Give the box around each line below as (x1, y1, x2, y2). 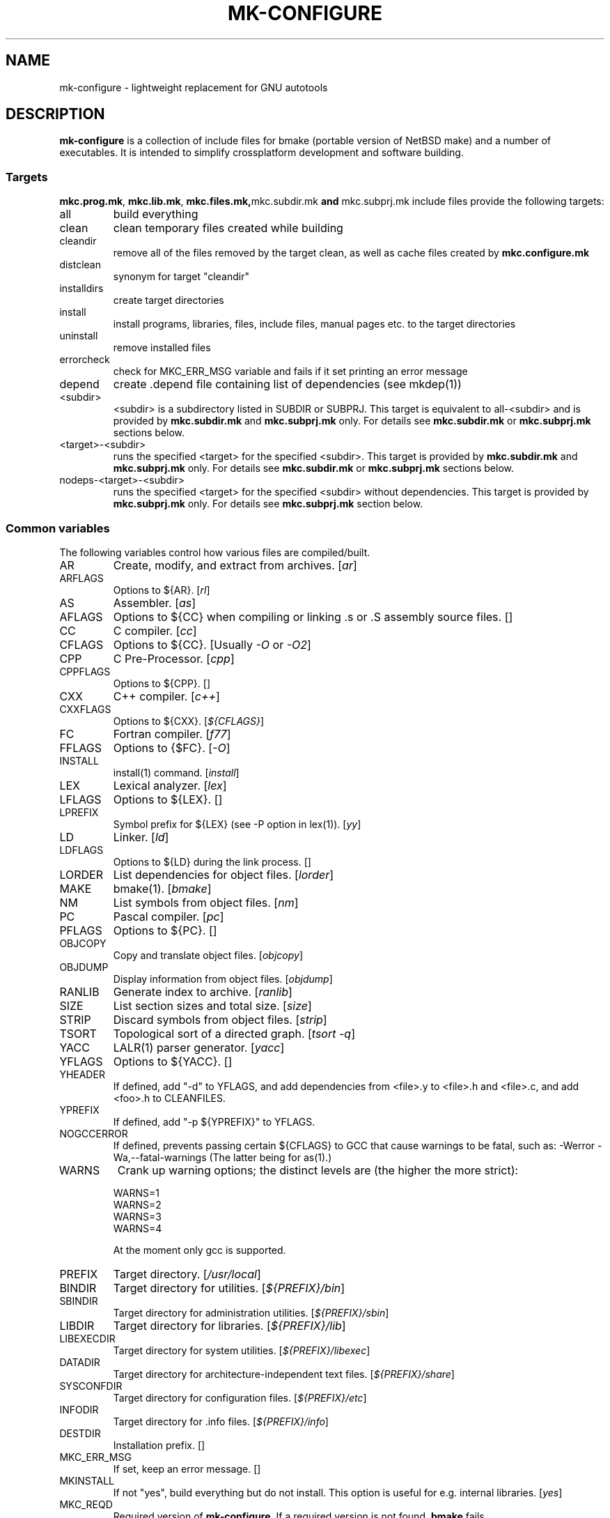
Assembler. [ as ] (113, 595, 196, 610)
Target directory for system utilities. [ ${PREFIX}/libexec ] (113, 1344, 370, 1356)
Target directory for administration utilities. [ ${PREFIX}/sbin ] (113, 1306, 389, 1319)
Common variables (6, 521, 110, 535)
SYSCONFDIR (59, 1379, 123, 1392)
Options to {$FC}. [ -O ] (113, 740, 230, 755)
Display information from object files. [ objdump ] (113, 972, 333, 985)
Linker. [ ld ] (113, 829, 169, 844)
